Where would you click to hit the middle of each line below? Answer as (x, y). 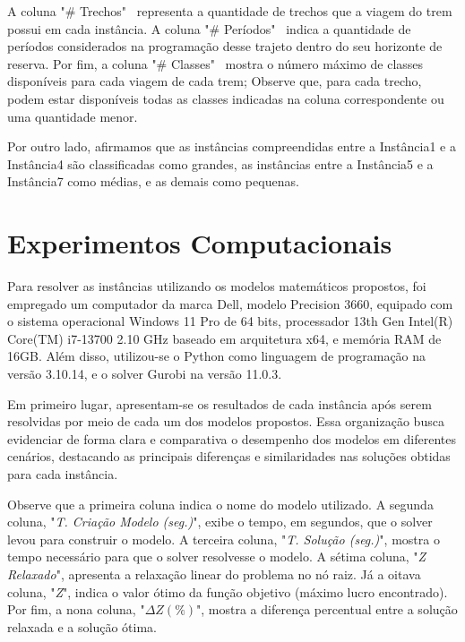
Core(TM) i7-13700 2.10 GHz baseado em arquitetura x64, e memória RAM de (224, 338)
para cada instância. (63, 474)
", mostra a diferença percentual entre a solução (327, 609)
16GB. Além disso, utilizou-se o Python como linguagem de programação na (217, 356)
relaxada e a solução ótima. (82, 626)
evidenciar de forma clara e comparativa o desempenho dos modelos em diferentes (232, 438)
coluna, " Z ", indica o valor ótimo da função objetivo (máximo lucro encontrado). (228, 591)
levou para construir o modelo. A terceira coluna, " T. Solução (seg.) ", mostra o (224, 539)
